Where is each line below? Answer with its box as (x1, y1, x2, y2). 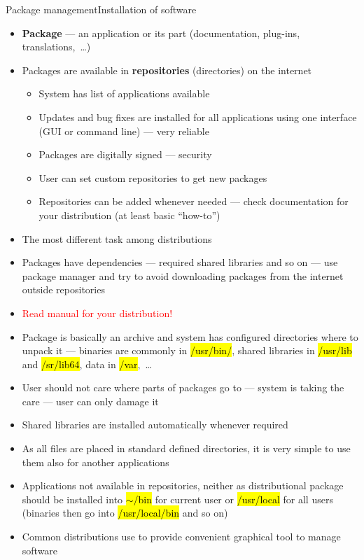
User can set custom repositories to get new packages (38, 170, 267, 185)
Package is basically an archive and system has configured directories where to (22, 329, 358, 344)
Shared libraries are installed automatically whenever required (22, 417, 288, 432)
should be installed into (22, 491, 123, 506)
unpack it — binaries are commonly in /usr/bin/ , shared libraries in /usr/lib (22, 343, 352, 358)
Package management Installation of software (6, 2, 197, 16)
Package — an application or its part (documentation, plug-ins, (22, 25, 300, 40)
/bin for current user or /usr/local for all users (133, 491, 333, 506)
